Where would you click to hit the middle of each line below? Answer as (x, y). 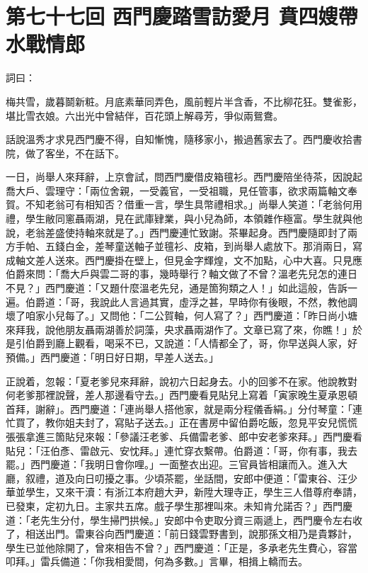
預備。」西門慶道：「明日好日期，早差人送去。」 (112, 357)
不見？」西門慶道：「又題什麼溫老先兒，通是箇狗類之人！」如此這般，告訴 (177, 288)
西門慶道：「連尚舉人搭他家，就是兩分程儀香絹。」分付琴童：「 (211, 408)
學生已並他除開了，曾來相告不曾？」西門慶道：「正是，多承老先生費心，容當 (182, 547)
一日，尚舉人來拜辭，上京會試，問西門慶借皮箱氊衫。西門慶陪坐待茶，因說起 (184, 177)
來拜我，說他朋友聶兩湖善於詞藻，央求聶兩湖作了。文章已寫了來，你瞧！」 (179, 329)
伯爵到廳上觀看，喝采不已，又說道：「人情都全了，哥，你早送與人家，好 (191, 343)
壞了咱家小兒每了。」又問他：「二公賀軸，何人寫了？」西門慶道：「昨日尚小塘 (182, 316)
